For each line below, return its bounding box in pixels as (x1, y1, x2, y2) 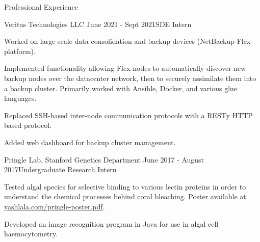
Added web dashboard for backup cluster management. (4, 137, 176, 147)
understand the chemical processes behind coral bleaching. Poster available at (4, 191, 246, 202)
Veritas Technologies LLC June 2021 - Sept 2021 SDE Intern (4, 18, 192, 29)
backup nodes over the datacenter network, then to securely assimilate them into (4, 72, 256, 83)
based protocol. (4, 120, 52, 130)
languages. (4, 93, 37, 103)
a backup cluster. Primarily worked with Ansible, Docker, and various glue (4, 83, 238, 93)
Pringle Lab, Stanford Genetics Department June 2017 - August (4, 154, 204, 165)
